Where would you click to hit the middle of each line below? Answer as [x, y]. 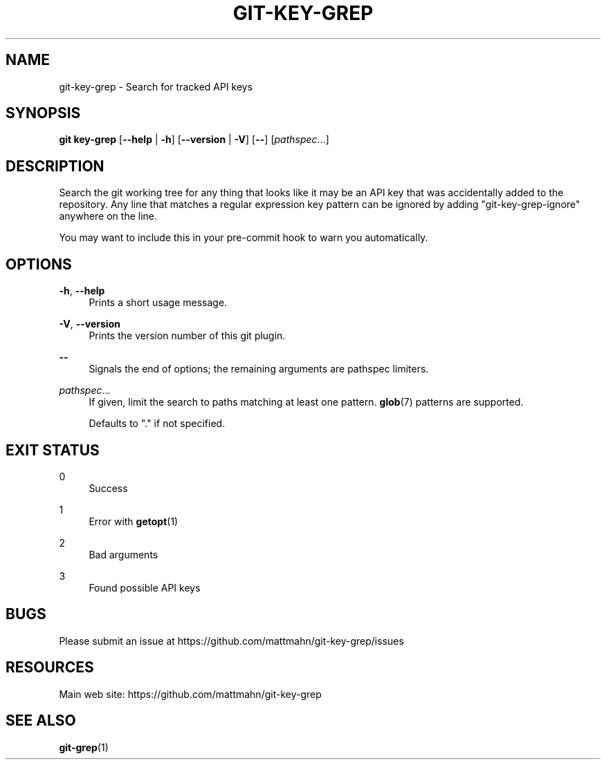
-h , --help [82, 291]
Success [108, 488]
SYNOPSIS [43, 113]
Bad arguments [123, 554]
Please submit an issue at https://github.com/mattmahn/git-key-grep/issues [231, 641]
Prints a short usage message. [158, 303]
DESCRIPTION [55, 166]
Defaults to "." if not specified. [157, 424]
